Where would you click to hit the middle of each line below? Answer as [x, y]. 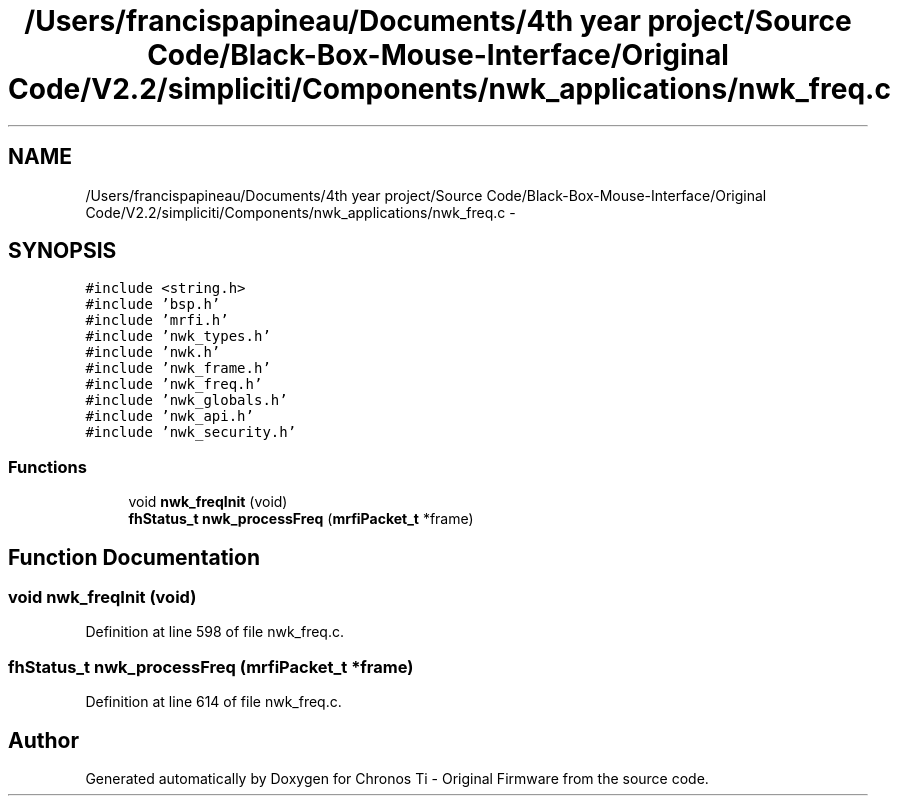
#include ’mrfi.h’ [157, 320]
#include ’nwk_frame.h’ [178, 368]
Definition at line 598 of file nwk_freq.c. [214, 632]
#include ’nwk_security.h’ [191, 432]
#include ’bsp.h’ [153, 304]
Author [43, 740]
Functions [47, 466]
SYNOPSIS [62, 251]
